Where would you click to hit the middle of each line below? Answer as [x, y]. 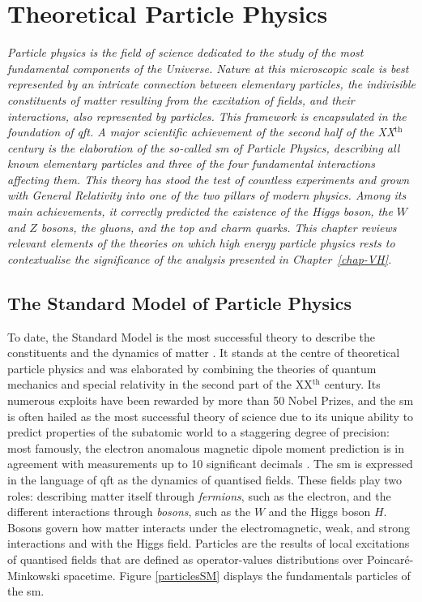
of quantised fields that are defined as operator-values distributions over [185, 559]
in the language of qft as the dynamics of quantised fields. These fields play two [205, 479]
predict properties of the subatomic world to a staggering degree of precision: [198, 432]
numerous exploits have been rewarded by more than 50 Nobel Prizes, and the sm [211, 400]
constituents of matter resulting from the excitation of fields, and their [181, 99]
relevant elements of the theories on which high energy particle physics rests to [201, 243]
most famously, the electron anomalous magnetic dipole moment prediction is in [206, 447]
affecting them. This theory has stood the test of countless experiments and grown [209, 179]
